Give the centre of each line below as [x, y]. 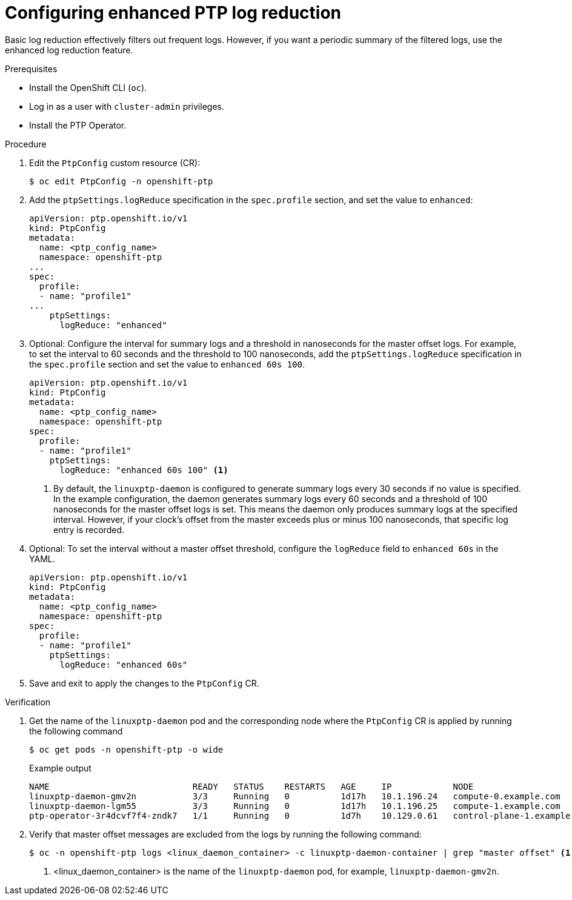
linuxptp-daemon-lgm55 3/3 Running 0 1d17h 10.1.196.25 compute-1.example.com [295, 806]
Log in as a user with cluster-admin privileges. [127, 106]
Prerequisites [31, 69]
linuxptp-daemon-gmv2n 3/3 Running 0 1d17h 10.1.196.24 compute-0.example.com [295, 796]
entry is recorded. [89, 529]
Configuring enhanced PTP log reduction [173, 13]
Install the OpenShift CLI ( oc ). [88, 87]
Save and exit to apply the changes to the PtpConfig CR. [144, 683]
